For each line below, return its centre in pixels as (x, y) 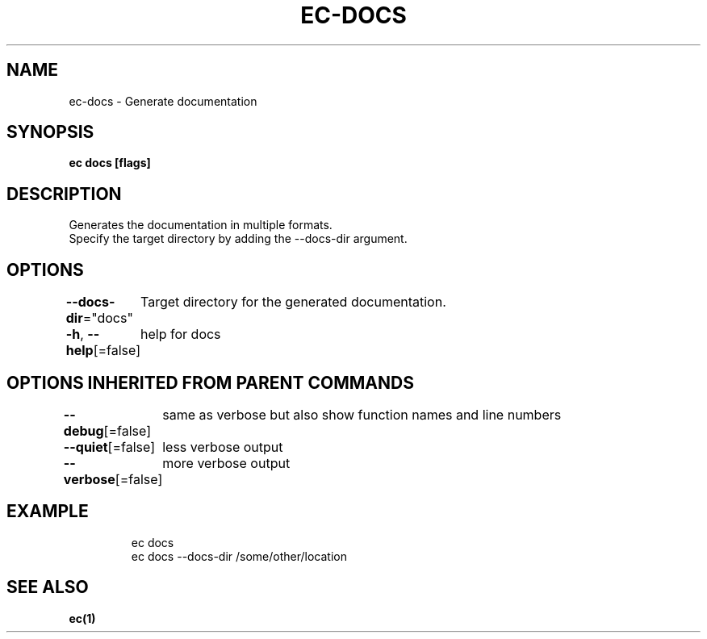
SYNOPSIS (50, 132)
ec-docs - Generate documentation (163, 101)
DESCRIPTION (64, 194)
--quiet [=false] (109, 447)
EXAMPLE (48, 512)
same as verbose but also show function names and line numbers (362, 414)
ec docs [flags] (110, 163)
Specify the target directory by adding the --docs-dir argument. (238, 239)
